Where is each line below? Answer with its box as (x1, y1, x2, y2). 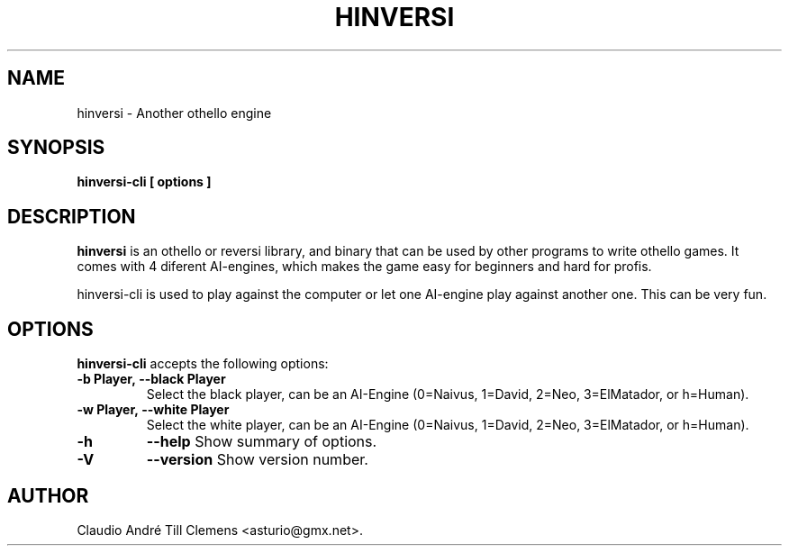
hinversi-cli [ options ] (77, 174, 212, 190)
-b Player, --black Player (77, 371, 226, 387)
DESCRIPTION (7, 204, 136, 228)
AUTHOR (7, 484, 89, 507)
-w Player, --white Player (77, 402, 230, 418)
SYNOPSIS (7, 136, 105, 159)
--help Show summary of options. (146, 432, 377, 451)
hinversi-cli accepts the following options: (77, 356, 329, 372)
